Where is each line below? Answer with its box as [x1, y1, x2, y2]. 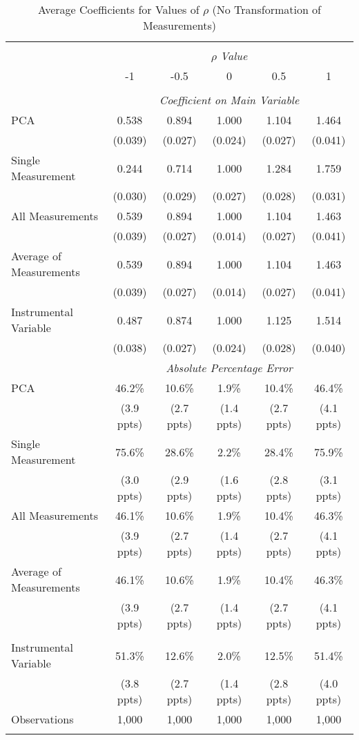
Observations [11, 711, 74, 727]
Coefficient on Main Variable [159, 92, 300, 108]
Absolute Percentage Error [166, 360, 293, 376]
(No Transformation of [212, 1, 322, 17]
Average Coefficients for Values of [37, 1, 200, 17]
